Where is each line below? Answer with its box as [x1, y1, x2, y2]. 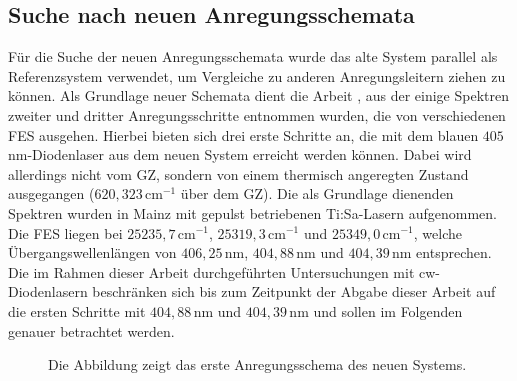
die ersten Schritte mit [8, 300, 146, 321]
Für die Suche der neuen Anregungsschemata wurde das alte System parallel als [8, 46, 498, 67]
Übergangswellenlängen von [8, 242, 177, 263]
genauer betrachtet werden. [8, 320, 175, 341]
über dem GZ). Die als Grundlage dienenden [180, 183, 454, 204]
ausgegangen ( [8, 183, 95, 204]
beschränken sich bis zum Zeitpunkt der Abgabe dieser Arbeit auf [92, 281, 496, 302]
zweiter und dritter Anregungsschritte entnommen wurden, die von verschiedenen [8, 104, 506, 125]
